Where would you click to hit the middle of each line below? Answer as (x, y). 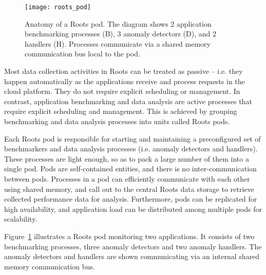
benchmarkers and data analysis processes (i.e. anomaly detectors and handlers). (131, 149)
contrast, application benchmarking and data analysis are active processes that (128, 101)
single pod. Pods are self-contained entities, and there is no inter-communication (130, 169)
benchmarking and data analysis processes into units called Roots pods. (117, 121)
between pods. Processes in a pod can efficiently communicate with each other (127, 178)
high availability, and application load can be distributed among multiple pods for (133, 209)
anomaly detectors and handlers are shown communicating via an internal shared (132, 256)
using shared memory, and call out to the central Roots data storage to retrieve (129, 189)
